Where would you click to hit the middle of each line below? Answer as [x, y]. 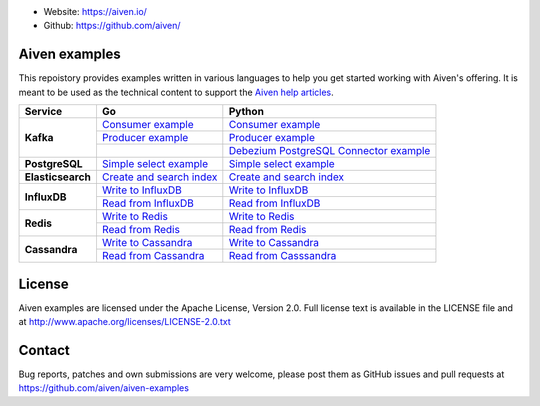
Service [43, 112]
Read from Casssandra [282, 256]
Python [246, 112]
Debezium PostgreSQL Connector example [329, 151]
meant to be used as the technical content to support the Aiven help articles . [176, 92]
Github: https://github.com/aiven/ [112, 26]
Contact [44, 350]
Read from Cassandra [153, 256]
